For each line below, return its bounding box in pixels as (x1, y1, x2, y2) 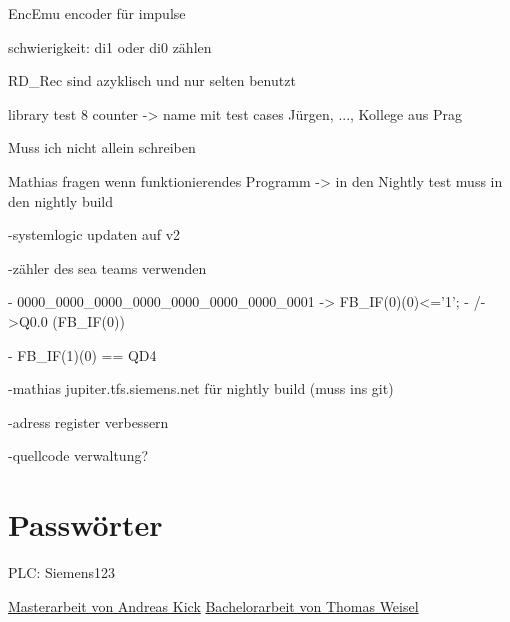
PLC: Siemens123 (8, 562, 116, 583)
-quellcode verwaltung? (8, 445, 149, 466)
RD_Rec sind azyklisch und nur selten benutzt (8, 70, 296, 91)
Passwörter (8, 504, 163, 545)
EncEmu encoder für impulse (8, 3, 186, 23)
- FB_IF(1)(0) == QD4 (8, 344, 157, 365)
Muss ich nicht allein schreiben (8, 137, 196, 158)
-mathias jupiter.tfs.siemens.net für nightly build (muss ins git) (8, 378, 394, 399)
